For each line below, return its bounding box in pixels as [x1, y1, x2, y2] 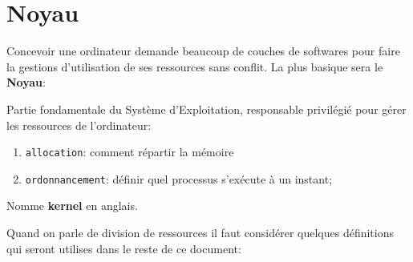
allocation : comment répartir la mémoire [25, 143, 234, 160]
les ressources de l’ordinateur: [6, 116, 152, 133]
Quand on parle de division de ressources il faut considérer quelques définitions [6, 224, 394, 240]
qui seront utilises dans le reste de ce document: [6, 240, 241, 256]
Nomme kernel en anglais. [6, 197, 138, 214]
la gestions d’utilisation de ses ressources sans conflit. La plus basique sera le [6, 58, 383, 75]
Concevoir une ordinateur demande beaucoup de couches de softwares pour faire [6, 42, 400, 59]
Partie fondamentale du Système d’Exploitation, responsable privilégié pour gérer [6, 100, 407, 117]
